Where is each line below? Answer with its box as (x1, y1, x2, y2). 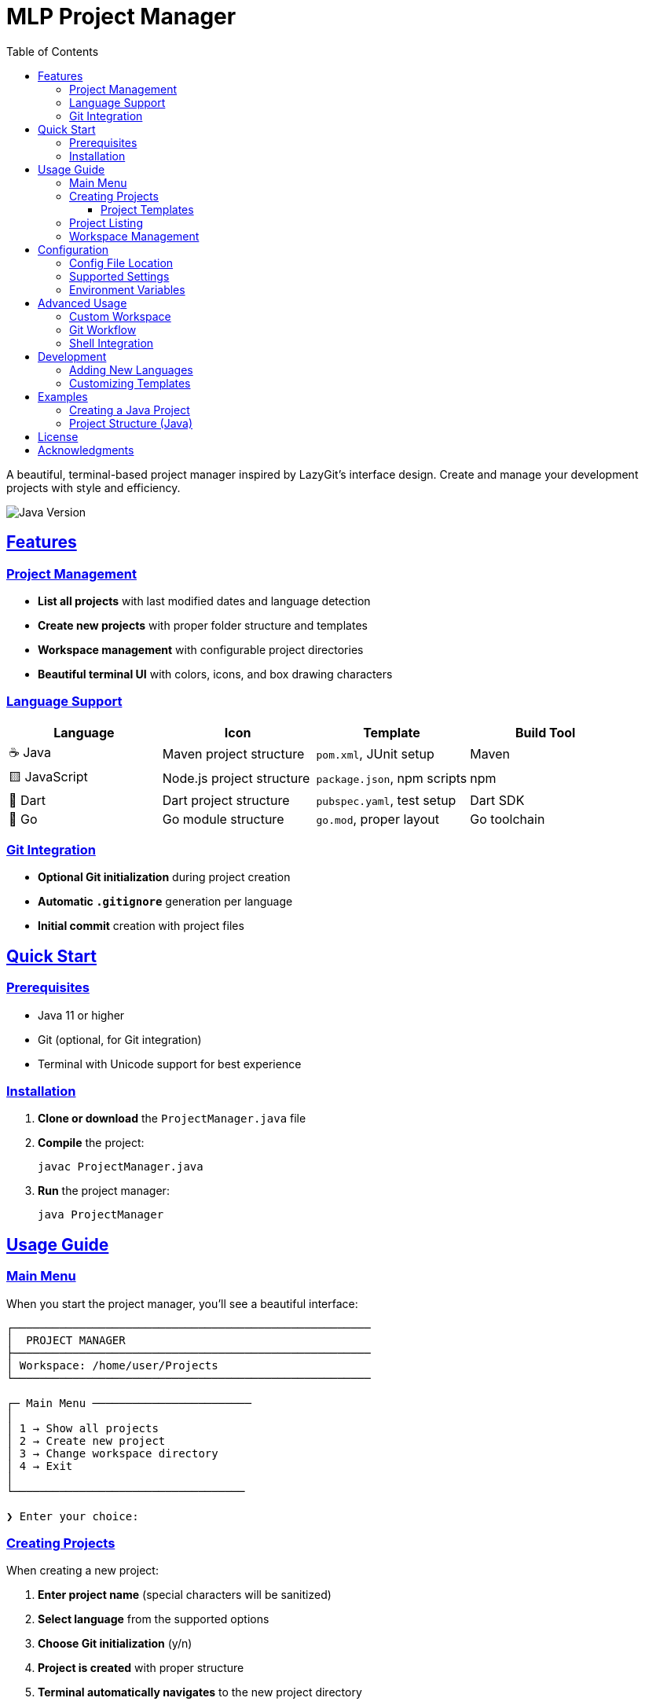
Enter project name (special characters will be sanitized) (38, 1588, 332, 1602)
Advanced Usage (38, 296, 127, 310)
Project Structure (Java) (69, 416, 193, 430)
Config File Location (69, 255, 174, 270)
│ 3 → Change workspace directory (6, 1446, 218, 1460)
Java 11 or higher (38, 1008, 125, 1022)
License (38, 429, 79, 443)
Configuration (38, 242, 109, 256)
